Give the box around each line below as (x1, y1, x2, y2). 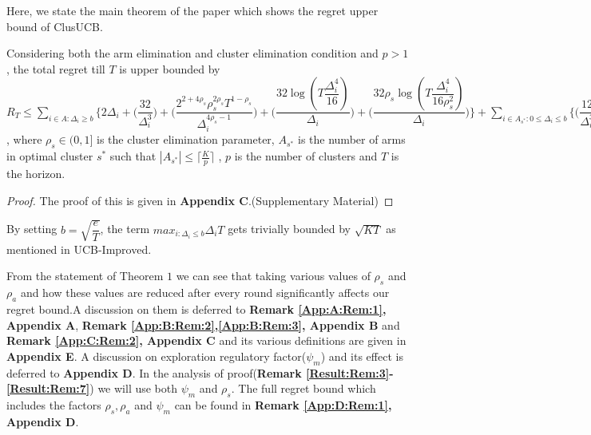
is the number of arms (298, 131, 406, 148)
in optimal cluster (6, 148, 93, 164)
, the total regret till (6, 60, 105, 77)
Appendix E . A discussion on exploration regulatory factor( (6, 347, 307, 364)
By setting (6, 220, 58, 237)
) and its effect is (320, 347, 403, 364)
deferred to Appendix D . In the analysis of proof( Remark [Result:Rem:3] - (6, 364, 394, 381)
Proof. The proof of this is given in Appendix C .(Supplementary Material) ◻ (6, 192, 394, 208)
